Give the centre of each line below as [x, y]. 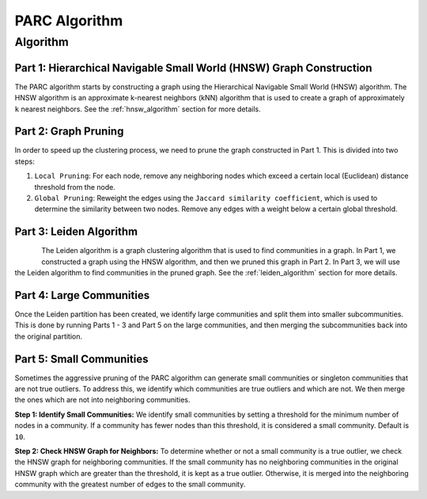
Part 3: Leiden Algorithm [76, 232]
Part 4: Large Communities [82, 295]
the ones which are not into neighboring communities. [102, 400]
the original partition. [49, 336]
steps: [25, 161]
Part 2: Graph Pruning [69, 132]
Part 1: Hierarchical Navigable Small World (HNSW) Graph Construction [193, 68]
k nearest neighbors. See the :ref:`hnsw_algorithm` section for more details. [138, 109]
